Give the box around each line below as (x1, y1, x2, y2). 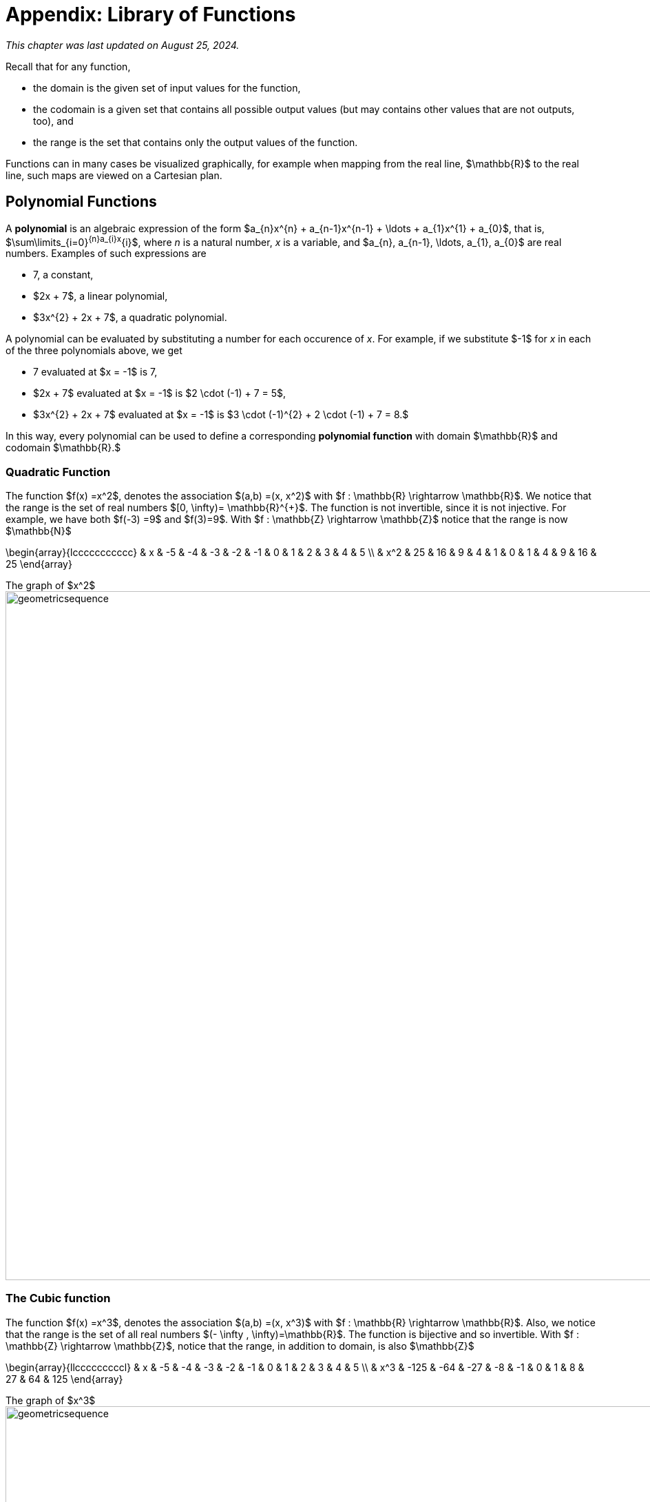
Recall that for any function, (6, 60, 131, 72)
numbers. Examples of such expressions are (6, 247, 207, 260)
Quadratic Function (6, 464, 111, 479)
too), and (33, 114, 74, 127)
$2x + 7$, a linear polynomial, (33, 290, 168, 302)
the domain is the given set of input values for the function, (33, 81, 301, 94)
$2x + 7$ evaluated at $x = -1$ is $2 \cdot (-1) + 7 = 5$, (33, 387, 286, 400)
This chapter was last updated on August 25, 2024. (6, 39, 240, 51)
